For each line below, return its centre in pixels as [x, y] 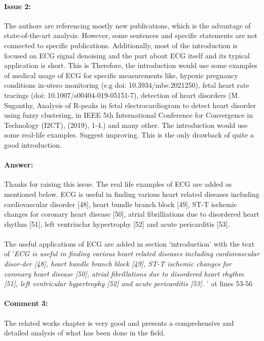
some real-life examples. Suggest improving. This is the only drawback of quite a [129, 135]
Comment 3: [26, 303]
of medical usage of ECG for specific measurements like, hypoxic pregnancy [121, 75]
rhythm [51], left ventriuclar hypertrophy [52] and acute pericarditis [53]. [117, 224]
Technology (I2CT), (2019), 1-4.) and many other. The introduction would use [126, 125]
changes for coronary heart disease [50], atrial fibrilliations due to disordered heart [132, 214]
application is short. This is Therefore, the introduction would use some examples [131, 65]
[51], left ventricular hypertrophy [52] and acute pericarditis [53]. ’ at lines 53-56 [128, 283]
